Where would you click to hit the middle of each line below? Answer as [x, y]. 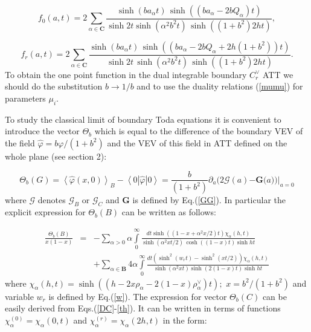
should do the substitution [54, 86]
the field [20, 142]
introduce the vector [42, 131]
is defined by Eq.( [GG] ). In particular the [209, 200]
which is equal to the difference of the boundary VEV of [199, 131]
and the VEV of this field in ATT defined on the [197, 142]
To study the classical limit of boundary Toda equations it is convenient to [143, 119]
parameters [25, 98]
